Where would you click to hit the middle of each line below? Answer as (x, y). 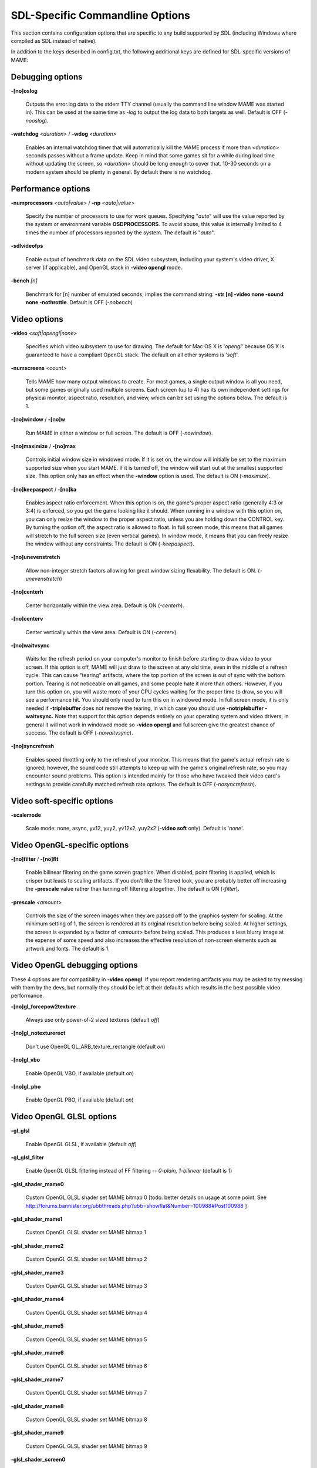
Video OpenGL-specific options (70, 845)
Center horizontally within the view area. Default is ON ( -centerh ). (105, 605)
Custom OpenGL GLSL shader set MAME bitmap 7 (86, 1393)
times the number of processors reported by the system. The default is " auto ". (120, 233)
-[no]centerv (27, 619)
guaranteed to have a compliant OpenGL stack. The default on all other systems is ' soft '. (132, 355)
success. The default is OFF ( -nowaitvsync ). (79, 733)
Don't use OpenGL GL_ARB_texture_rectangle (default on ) (95, 1046)
